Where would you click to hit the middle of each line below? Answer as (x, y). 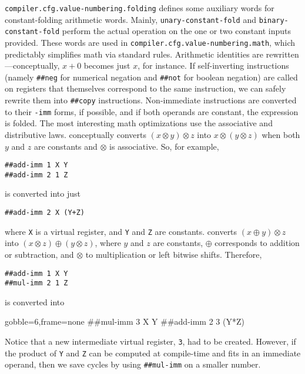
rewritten (282, 54)
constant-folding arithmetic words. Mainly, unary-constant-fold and (130, 19)
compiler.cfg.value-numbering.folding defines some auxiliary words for (140, 8)
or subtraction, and (39, 254)
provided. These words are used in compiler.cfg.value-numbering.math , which (150, 42)
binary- (274, 20)
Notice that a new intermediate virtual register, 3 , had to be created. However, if (150, 341)
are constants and (66, 146)
